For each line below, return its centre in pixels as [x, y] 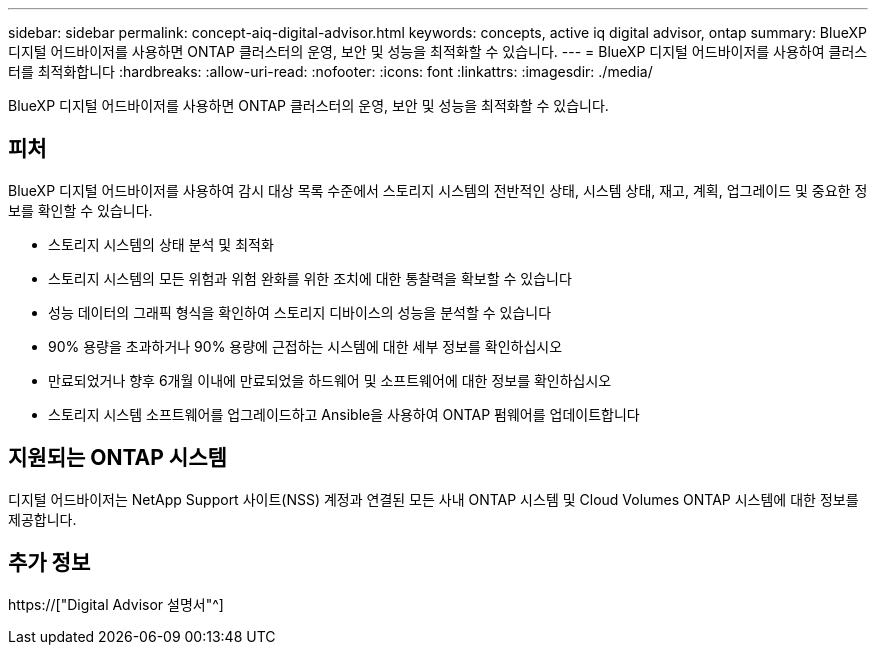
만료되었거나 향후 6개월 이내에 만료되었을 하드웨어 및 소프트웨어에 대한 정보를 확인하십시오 [330, 380]
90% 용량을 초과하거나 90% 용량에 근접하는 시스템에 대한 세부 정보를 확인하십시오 [305, 346]
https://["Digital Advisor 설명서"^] [116, 604]
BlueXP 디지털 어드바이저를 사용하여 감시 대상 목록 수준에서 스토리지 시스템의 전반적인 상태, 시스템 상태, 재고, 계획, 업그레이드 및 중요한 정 [438, 190]
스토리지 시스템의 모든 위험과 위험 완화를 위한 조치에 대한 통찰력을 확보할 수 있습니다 [310, 278]
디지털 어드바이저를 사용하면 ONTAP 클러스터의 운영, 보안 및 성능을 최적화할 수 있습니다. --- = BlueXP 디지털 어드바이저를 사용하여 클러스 [438, 51]
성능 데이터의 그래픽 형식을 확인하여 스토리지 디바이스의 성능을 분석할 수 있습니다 [300, 312]
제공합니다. [42, 519]
